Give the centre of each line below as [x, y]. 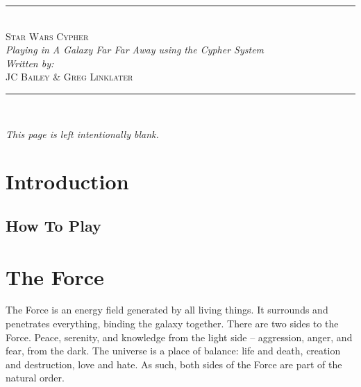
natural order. [35, 378]
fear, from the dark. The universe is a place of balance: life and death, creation [173, 351]
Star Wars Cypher [47, 36]
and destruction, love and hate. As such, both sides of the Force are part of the [174, 364]
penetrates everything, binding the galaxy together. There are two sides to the [172, 324]
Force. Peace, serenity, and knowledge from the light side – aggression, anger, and [179, 337]
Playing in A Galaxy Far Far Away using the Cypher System [135, 50]
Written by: [30, 63]
